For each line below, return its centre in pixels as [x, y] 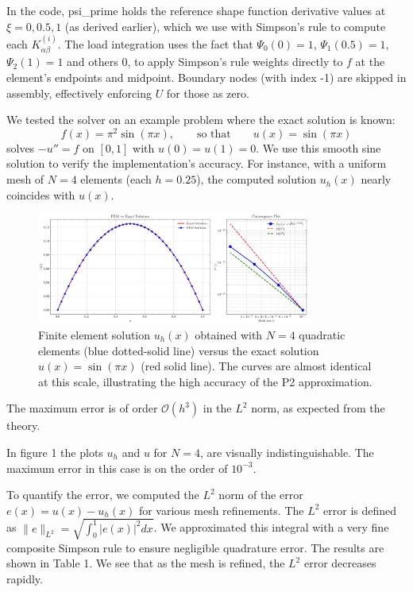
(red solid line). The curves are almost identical [256, 366]
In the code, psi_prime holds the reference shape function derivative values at [196, 10]
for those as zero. [208, 93]
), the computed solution [257, 179]
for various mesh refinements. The [221, 510]
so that [214, 134]
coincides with [41, 194]
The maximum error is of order [82, 408]
